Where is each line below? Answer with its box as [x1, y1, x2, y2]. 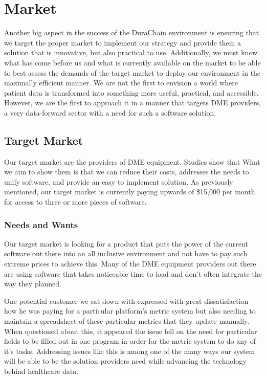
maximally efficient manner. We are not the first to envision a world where [4, 77, 238, 88]
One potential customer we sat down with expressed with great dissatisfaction [4, 295, 249, 306]
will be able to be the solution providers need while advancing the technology [4, 355, 247, 366]
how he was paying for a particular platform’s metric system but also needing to [4, 305, 256, 316]
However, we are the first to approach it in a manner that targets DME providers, [4, 97, 261, 108]
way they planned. [4, 278, 62, 289]
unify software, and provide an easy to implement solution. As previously [4, 176, 233, 187]
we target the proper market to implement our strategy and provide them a [4, 37, 241, 48]
